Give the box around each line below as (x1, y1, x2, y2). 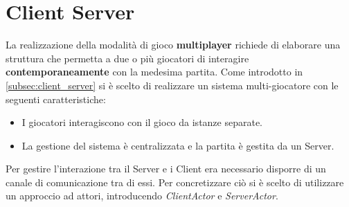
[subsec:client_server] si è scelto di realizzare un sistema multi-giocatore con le (6, 78, 339, 92)
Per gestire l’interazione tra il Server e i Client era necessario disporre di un (6, 161, 326, 176)
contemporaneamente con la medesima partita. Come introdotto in (6, 64, 303, 79)
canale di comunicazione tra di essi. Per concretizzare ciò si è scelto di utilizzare (6, 174, 344, 189)
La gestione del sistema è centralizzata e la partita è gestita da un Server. (21, 138, 334, 152)
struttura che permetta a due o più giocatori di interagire (6, 51, 249, 65)
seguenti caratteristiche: (6, 91, 106, 106)
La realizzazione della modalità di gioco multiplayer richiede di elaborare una (6, 37, 341, 52)
